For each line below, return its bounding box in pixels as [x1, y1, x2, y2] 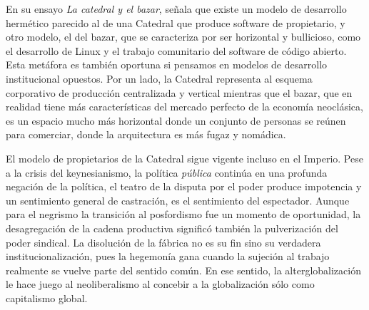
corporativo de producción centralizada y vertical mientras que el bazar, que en [6, 85, 353, 100]
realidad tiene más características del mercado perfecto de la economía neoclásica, [6, 99, 363, 114]
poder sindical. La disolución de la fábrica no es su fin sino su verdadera [6, 234, 321, 249]
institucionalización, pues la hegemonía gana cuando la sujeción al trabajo [6, 249, 330, 264]
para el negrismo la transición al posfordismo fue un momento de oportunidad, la [6, 207, 361, 222]
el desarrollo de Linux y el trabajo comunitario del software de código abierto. [6, 43, 347, 58]
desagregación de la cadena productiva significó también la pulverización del [6, 220, 338, 235]
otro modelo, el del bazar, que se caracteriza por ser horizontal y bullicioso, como [6, 29, 361, 44]
